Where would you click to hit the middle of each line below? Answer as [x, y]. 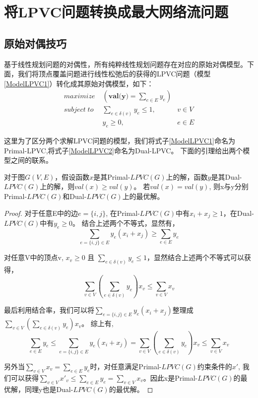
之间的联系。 [32, 160]
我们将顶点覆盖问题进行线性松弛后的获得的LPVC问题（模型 [114, 74]
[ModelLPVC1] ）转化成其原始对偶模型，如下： [79, 83]
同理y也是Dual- [49, 389]
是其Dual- [226, 176]
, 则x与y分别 [229, 186]
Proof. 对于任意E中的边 [41, 213]
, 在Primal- [123, 213]
